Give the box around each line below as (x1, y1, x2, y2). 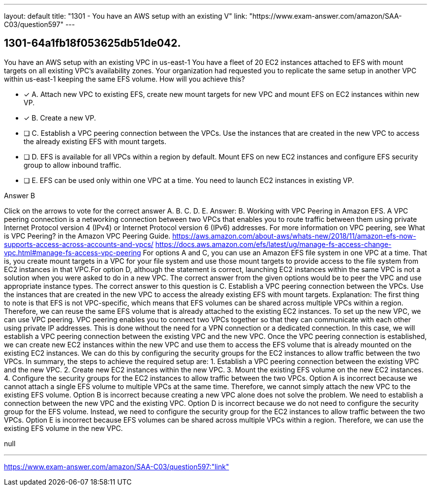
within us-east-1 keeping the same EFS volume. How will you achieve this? (4, 74, 245, 83)
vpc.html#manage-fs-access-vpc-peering (4, 248, 141, 257)
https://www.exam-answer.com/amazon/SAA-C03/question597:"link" (4, 462, 229, 471)
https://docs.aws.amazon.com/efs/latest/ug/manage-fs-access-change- (155, 240, 392, 248)
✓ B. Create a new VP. (24, 113, 96, 122)
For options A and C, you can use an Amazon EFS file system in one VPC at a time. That (143, 248, 427, 257)
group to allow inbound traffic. (24, 160, 122, 169)
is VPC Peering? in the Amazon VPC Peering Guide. (4, 231, 171, 240)
